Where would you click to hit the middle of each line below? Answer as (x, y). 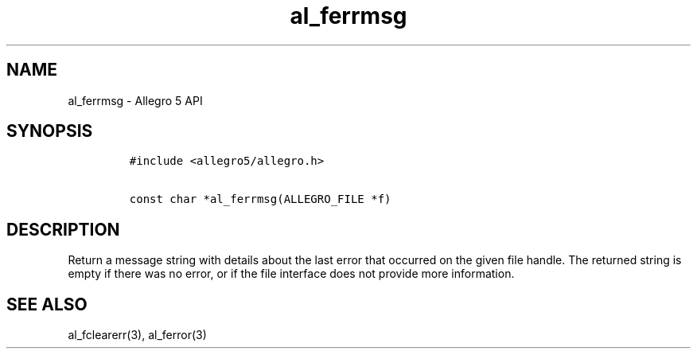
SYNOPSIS (50, 131)
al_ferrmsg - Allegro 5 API (135, 100)
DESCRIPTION (63, 229)
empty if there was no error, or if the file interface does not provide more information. (291, 274)
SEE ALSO (47, 304)
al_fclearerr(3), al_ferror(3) (137, 335)
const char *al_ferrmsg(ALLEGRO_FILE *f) (260, 199)
